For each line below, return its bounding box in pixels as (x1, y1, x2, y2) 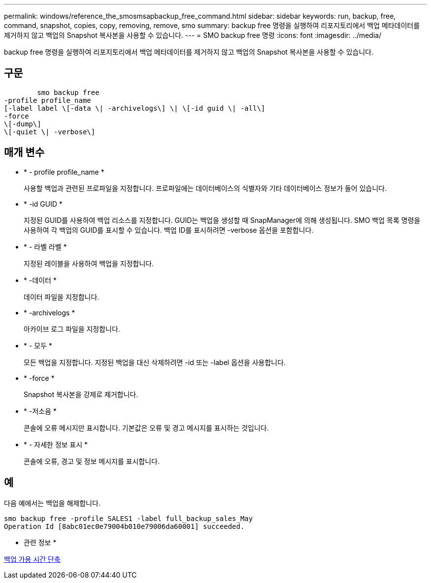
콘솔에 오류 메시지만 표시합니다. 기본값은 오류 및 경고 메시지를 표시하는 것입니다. (24, 423, 269, 432)
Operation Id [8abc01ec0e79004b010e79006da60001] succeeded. (4, 522, 245, 530)
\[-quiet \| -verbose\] (4, 127, 95, 136)
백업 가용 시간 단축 (4, 554, 61, 563)
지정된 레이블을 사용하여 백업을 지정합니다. (24, 259, 154, 268)
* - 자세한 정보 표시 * (24, 440, 88, 449)
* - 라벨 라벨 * (24, 242, 67, 251)
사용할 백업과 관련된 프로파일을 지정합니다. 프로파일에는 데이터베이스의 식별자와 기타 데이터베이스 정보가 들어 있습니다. (24, 184, 387, 192)
